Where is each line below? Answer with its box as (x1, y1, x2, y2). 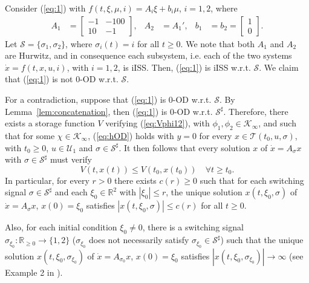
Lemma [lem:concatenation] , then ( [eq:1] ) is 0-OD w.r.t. (5, 105, 213, 117)
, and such (258, 117, 296, 129)
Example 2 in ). (5, 265, 63, 278)
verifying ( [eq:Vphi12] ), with (105, 117, 210, 129)
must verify (50, 153, 92, 166)
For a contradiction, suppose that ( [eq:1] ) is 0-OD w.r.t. (5, 93, 212, 105)
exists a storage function (5, 117, 95, 129)
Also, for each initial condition (5, 221, 117, 233)
